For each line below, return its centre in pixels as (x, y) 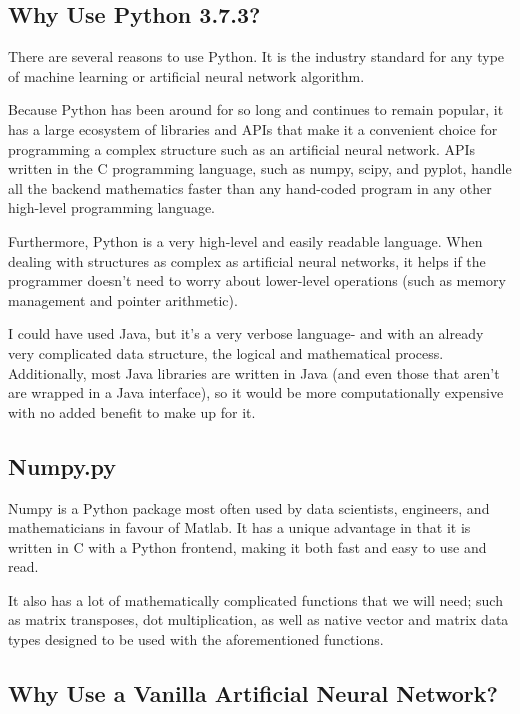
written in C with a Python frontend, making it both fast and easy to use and (247, 546)
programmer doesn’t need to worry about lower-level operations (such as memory (257, 280)
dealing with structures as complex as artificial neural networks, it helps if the (247, 260)
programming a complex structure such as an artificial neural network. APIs (242, 148)
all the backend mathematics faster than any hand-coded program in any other (250, 187)
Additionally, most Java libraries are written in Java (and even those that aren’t (254, 372)
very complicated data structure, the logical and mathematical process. (226, 352)
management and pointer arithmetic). (123, 299)
